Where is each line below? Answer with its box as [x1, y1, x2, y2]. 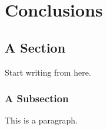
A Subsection [5, 91, 69, 106]
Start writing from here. [5, 66, 91, 78]
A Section [5, 38, 66, 56]
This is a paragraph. [5, 114, 78, 126]
